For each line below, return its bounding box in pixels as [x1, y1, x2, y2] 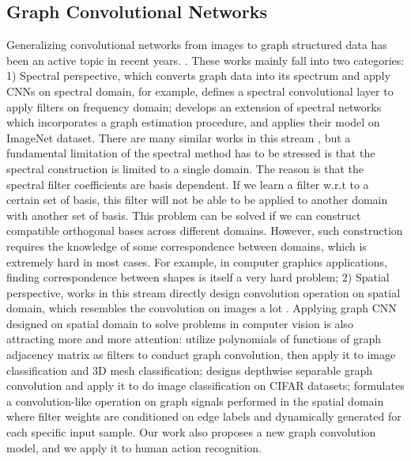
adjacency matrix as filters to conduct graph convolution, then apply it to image [6, 346, 396, 363]
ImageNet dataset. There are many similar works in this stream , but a [6, 129, 351, 145]
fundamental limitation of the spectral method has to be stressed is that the [6, 145, 375, 161]
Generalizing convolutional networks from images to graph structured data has [6, 36, 387, 53]
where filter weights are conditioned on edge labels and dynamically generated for [6, 408, 402, 425]
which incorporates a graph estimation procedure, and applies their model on [6, 114, 380, 130]
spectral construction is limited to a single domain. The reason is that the [6, 160, 364, 176]
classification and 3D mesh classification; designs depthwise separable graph [6, 361, 372, 378]
